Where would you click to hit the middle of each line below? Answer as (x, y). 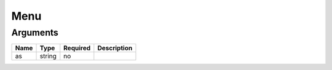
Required (77, 48)
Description (115, 48)
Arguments (35, 33)
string (48, 56)
